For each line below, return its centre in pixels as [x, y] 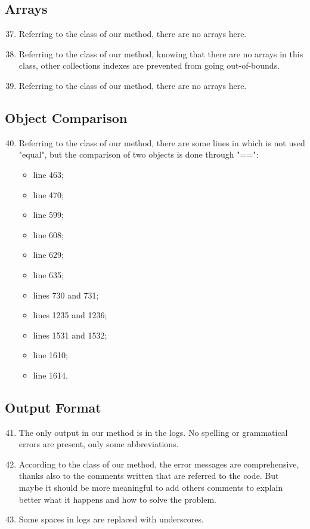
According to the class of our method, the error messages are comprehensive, [159, 464]
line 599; [48, 215]
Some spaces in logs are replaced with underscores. [111, 519]
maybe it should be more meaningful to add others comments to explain [151, 488]
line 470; [48, 194]
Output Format [53, 407]
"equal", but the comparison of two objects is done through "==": [139, 154]
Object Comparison [66, 117]
